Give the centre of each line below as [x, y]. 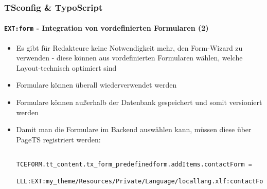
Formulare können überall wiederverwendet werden [96, 85]
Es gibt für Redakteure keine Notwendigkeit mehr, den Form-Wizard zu [129, 47]
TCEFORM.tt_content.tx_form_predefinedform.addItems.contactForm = [134, 165]
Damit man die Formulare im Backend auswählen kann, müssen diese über [134, 129]
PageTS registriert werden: [58, 139]
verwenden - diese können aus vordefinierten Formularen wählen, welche [129, 58]
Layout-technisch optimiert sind [66, 67]
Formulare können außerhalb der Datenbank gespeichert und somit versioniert [139, 102]
